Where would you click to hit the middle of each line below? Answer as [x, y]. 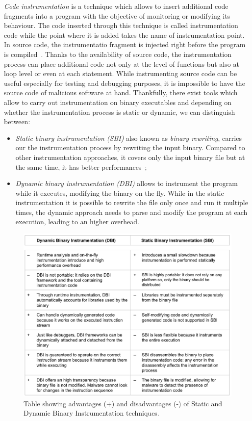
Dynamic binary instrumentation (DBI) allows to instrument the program [126, 183]
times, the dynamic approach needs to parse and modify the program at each [131, 212]
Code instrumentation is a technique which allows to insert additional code [116, 6]
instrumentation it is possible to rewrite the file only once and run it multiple [132, 202]
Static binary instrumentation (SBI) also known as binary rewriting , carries [128, 138]
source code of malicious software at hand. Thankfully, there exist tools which [121, 92]
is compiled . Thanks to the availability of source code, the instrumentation [118, 54]
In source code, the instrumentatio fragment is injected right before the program [125, 44]
